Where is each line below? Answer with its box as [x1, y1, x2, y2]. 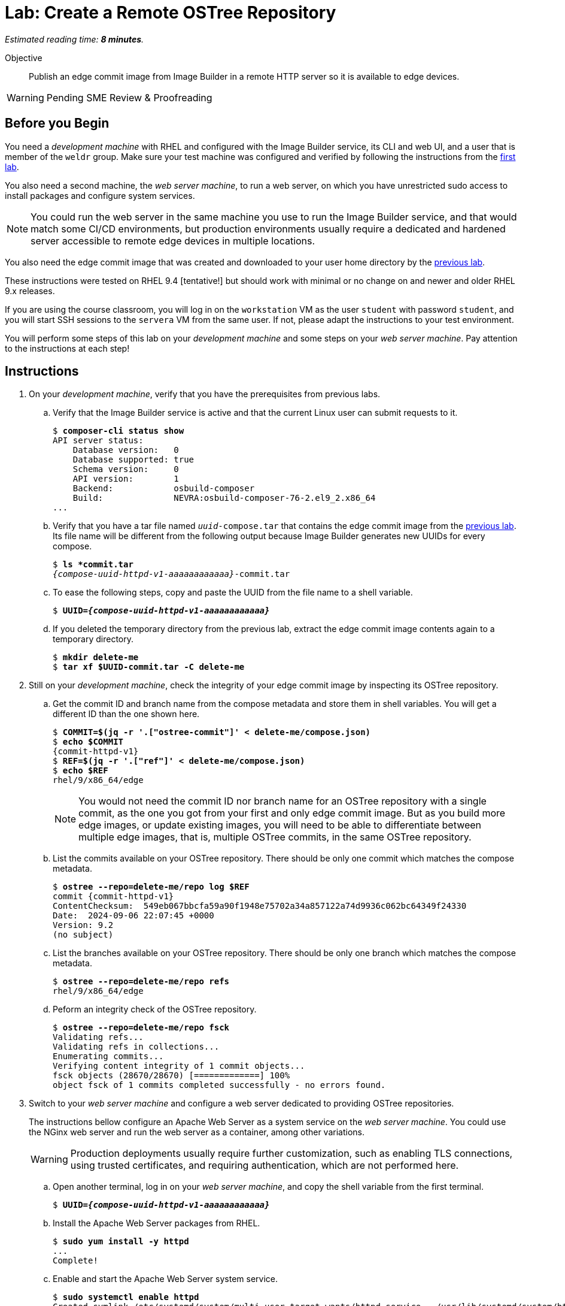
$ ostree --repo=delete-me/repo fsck [53, 1023, 230, 1033]
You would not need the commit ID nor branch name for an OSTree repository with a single [78, 795, 487, 808]
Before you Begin [5, 116, 110, 131]
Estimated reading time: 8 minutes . [5, 34, 144, 44]
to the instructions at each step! [5, 343, 130, 353]
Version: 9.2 [53, 920, 114, 930]
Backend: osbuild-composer [72, 483, 255, 494]
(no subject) [53, 930, 114, 940]
